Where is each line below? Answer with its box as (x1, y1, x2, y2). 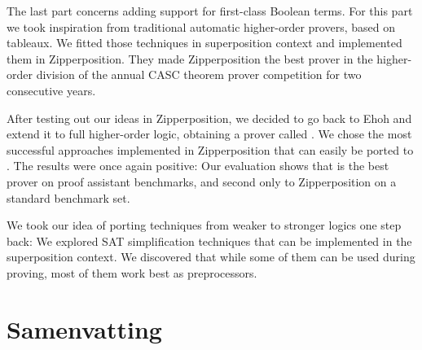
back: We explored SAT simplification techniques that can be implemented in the (7, 232, 412, 249)
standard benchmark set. (7, 189, 130, 206)
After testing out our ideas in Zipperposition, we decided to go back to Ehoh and (7, 109, 412, 126)
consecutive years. (7, 81, 96, 98)
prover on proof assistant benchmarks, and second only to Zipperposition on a (7, 173, 397, 190)
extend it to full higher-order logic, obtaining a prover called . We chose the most (7, 125, 412, 142)
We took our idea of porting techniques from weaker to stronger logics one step (7, 217, 402, 234)
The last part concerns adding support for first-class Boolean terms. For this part (7, 2, 413, 19)
